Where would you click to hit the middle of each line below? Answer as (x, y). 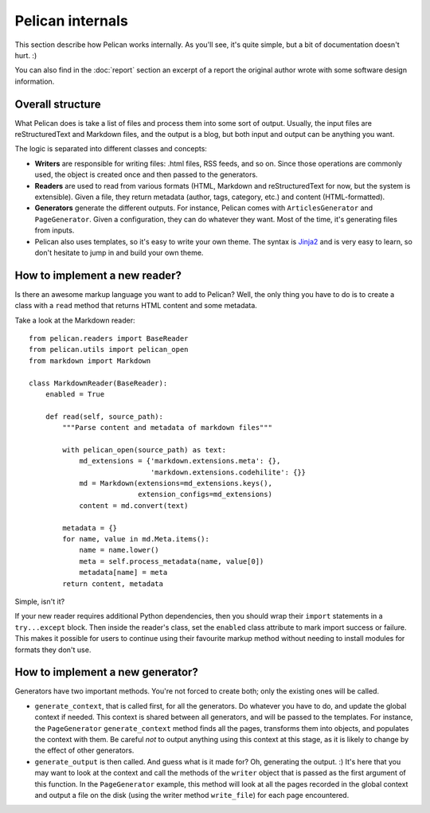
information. (35, 81)
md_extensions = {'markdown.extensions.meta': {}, (180, 461)
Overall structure (58, 104)
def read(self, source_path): (104, 416)
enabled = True (75, 394)
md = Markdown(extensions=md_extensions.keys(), (176, 483)
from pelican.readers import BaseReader (109, 338)
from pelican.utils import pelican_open (109, 350)
